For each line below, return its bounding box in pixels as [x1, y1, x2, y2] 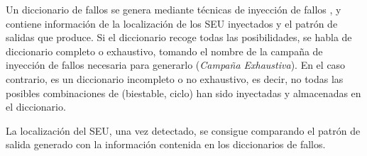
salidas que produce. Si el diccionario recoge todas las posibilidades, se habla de [6, 30, 352, 45]
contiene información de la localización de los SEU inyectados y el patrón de [6, 16, 338, 30]
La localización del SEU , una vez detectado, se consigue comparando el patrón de [6, 123, 361, 138]
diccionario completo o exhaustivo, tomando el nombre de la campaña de [6, 43, 323, 58]
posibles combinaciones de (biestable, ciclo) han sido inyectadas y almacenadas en [6, 85, 361, 100]
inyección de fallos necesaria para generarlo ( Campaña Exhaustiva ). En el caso [6, 57, 346, 72]
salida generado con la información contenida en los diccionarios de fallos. [6, 137, 326, 152]
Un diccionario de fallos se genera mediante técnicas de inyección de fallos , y [6, 2, 341, 16]
